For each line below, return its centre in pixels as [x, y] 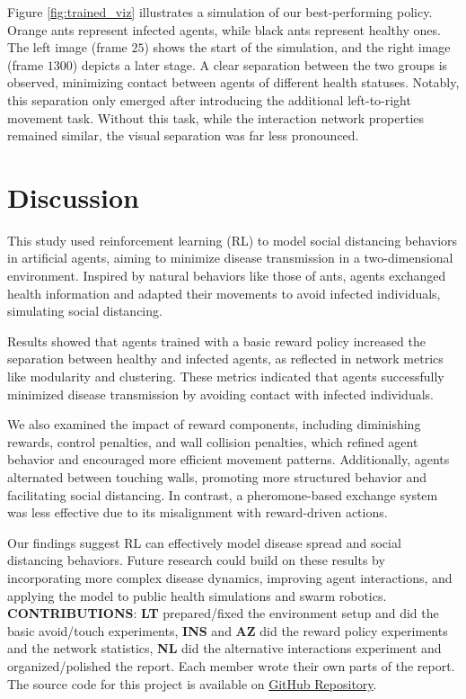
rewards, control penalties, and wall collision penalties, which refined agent [213, 441]
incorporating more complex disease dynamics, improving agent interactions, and [230, 577]
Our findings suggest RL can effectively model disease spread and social [204, 542]
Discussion [73, 197]
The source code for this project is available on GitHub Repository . [192, 683]
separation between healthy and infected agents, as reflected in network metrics [225, 358]
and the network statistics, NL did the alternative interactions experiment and [224, 648]
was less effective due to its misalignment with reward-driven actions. [198, 512]
